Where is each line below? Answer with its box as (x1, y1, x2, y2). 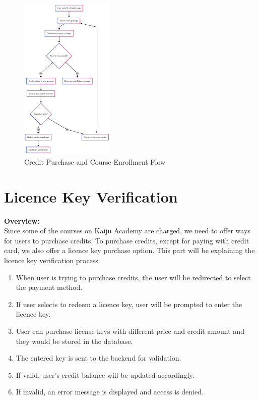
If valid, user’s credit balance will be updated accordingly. (16, 369, 195, 380)
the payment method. (16, 282, 83, 292)
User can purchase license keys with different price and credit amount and (16, 326, 244, 336)
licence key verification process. (4, 255, 100, 266)
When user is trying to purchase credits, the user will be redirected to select (16, 272, 251, 282)
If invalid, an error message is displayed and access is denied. (16, 386, 204, 397)
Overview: (4, 215, 40, 226)
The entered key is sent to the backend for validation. (16, 353, 181, 363)
